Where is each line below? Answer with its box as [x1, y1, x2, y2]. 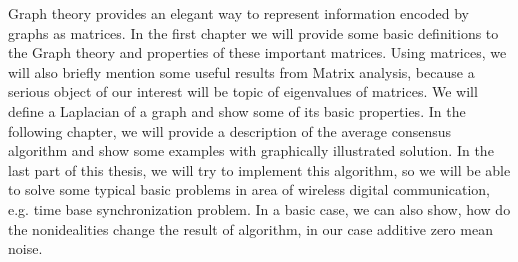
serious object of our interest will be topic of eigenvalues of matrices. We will [8, 81, 478, 102]
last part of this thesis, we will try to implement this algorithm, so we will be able [8, 159, 511, 180]
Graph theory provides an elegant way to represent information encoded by [8, 3, 469, 23]
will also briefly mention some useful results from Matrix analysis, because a [8, 61, 475, 82]
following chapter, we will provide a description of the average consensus [8, 120, 452, 141]
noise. [8, 238, 43, 259]
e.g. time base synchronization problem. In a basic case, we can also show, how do [8, 198, 511, 219]
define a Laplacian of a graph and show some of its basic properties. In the [8, 100, 466, 121]
